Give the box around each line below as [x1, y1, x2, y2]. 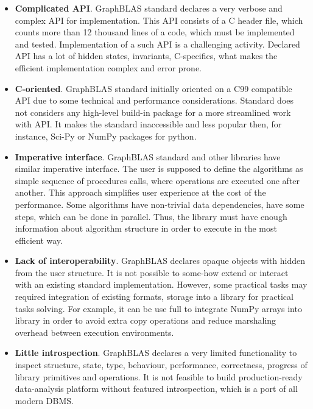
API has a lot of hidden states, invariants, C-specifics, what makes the [15, 49, 278, 62]
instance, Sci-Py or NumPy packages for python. [15, 129, 197, 142]
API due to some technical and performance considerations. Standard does [15, 94, 294, 107]
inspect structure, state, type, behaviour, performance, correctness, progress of [15, 358, 308, 371]
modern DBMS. [15, 394, 74, 407]
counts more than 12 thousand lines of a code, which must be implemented [15, 26, 295, 38]
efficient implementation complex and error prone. [15, 61, 202, 74]
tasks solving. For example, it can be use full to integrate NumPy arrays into [15, 302, 302, 315]
